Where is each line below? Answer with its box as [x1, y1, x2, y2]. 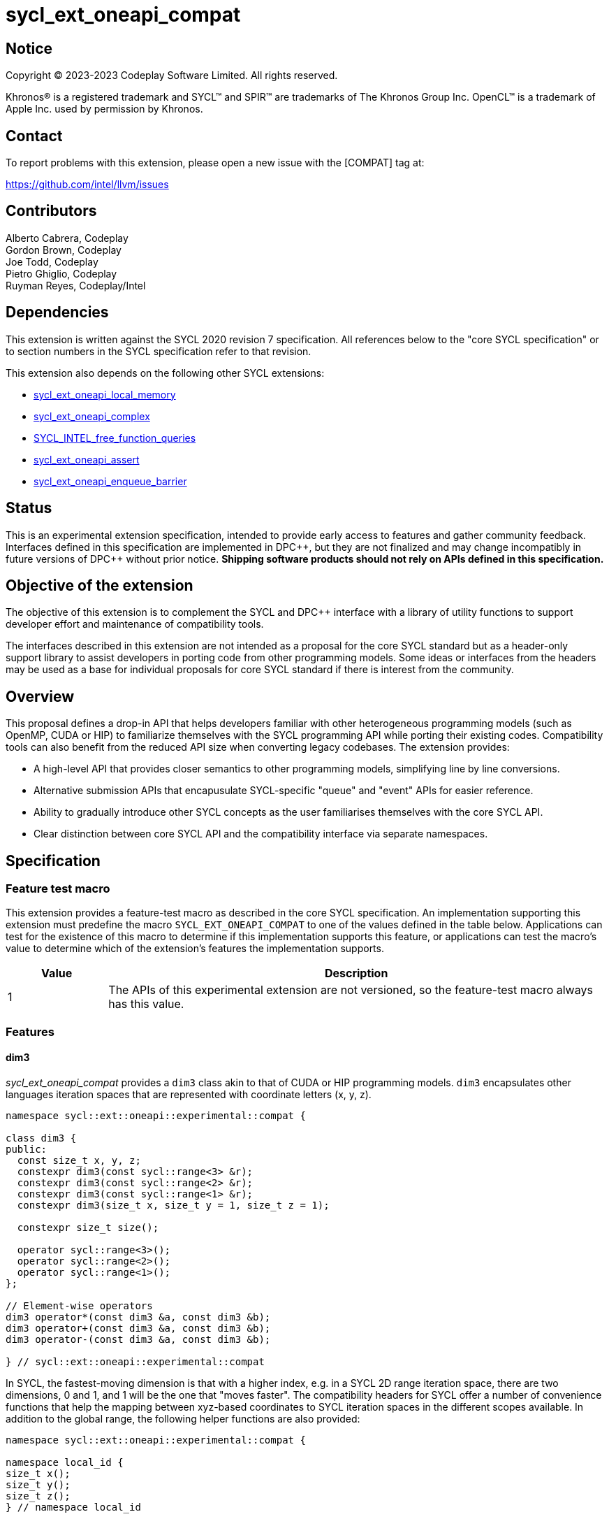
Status [6, 499, 52, 517]
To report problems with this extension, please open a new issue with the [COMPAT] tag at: [6, 157, 425, 169]
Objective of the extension [6, 576, 193, 594]
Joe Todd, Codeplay [6, 255, 98, 268]
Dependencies [6, 303, 109, 322]
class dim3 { [6, 1132, 77, 1144]
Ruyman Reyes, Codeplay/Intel [6, 279, 146, 291]
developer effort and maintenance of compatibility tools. [6, 618, 264, 631]
